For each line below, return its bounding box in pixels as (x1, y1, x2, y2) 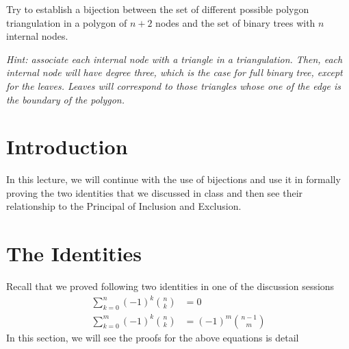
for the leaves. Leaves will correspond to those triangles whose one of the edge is (6, 78, 341, 93)
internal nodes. (6, 29, 68, 43)
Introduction (6, 132, 128, 160)
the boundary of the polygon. (6, 92, 125, 106)
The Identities (6, 239, 142, 267)
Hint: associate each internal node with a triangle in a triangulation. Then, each (6, 51, 343, 66)
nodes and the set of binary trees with (155, 15, 315, 29)
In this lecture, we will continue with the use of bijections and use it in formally (6, 172, 341, 186)
